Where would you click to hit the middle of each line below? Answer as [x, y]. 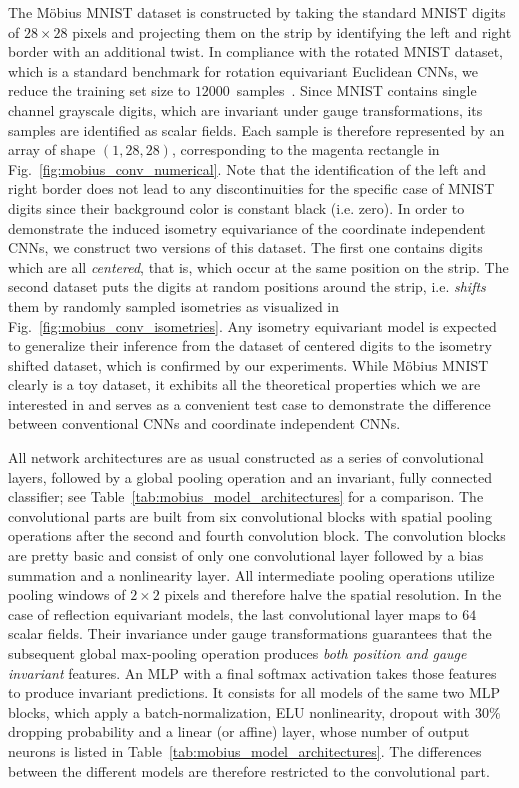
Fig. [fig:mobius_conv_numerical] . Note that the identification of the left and [247, 168]
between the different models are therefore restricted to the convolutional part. [249, 770]
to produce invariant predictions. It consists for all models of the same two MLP [254, 692]
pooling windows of [67, 594]
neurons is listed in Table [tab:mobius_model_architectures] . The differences [245, 750]
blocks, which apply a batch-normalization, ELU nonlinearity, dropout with [239, 711]
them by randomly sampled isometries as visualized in [174, 305]
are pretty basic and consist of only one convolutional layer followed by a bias [246, 555]
